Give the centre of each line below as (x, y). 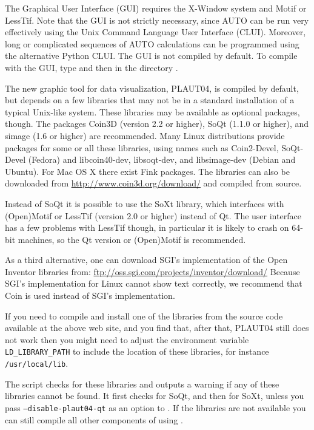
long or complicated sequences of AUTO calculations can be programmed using (152, 43)
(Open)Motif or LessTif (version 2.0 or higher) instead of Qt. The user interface (153, 215)
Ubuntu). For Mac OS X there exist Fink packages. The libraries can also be (147, 171)
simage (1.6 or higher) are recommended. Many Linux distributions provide (145, 135)
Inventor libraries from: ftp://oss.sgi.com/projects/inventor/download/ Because (152, 271)
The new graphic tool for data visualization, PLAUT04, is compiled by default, (152, 88)
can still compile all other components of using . (94, 419)
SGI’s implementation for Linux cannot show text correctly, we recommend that (154, 283)
